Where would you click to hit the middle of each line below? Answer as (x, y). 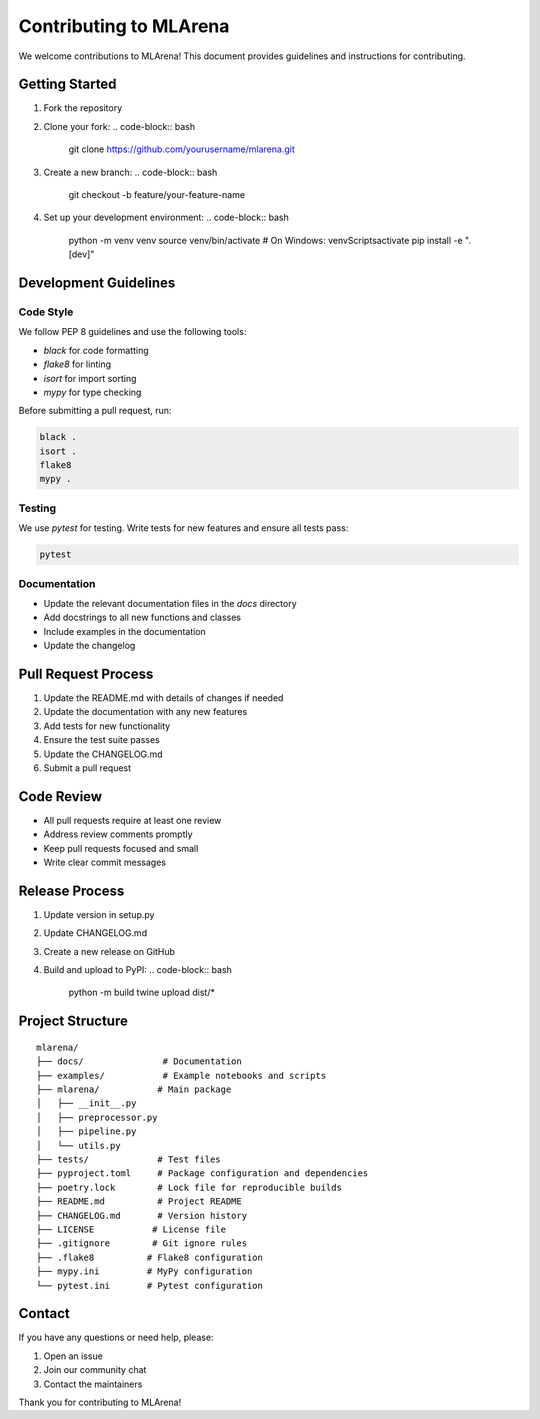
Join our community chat (95, 1370)
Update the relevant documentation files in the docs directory (170, 603)
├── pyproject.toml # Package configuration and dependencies (202, 1173)
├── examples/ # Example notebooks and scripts (181, 1075)
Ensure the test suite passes (101, 740)
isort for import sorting (90, 378)
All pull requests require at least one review (132, 820)
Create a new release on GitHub (109, 951)
